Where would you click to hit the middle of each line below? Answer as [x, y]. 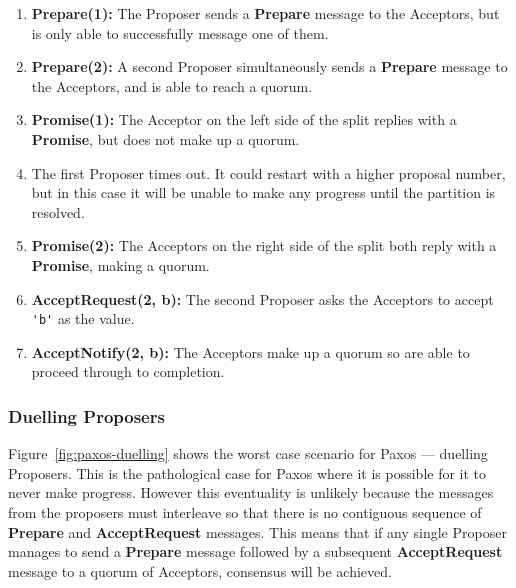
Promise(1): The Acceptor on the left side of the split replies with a [244, 119]
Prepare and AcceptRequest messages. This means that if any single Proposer [257, 531]
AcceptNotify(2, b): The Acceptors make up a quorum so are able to [250, 351]
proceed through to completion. [128, 371]
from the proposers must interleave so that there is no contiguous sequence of [245, 511]
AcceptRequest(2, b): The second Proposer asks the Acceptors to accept [262, 298]
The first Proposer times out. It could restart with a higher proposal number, [268, 172]
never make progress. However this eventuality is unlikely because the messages [251, 492]
